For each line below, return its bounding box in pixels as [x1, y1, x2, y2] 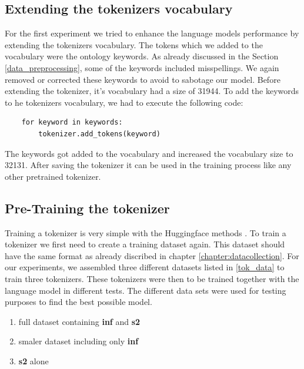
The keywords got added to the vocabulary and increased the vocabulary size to [5, 147, 293, 159]
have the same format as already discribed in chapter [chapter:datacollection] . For [5, 249, 299, 261]
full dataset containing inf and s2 [18, 315, 141, 327]
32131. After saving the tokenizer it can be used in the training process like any [5, 159, 292, 171]
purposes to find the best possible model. [5, 296, 152, 308]
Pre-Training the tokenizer [5, 199, 170, 217]
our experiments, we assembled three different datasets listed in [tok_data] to [5, 261, 285, 273]
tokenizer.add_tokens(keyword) [38, 129, 161, 138]
